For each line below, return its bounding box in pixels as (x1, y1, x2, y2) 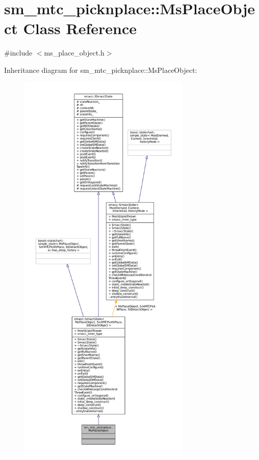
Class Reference (23, 18, 137, 39)
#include (4, 47, 33, 58)
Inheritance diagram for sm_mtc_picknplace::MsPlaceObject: (4, 64, 197, 75)
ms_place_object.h (44, 47, 105, 58)
